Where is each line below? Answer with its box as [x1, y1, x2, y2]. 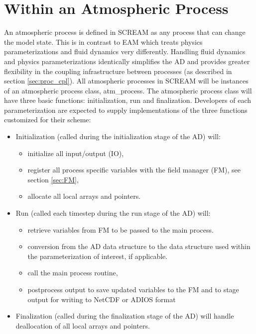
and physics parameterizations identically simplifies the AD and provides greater [4, 56, 250, 66]
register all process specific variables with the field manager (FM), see [27, 165, 241, 175]
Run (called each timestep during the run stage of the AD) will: [15, 208, 211, 218]
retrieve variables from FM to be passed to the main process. [27, 224, 214, 235]
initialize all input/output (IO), [27, 148, 124, 158]
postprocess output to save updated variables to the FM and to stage [27, 284, 239, 294]
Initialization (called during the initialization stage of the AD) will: [15, 131, 221, 142]
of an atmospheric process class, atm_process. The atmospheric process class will [4, 85, 252, 95]
